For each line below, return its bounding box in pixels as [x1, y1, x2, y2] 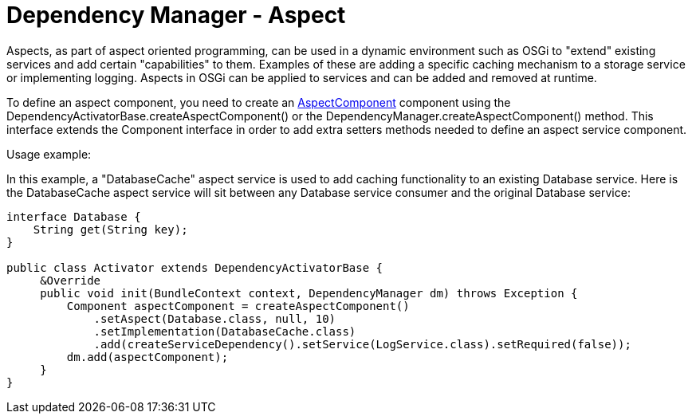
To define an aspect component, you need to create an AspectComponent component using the [6, 95, 511, 109]
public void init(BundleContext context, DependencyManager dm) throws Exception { [40, 286, 578, 300]
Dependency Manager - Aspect [6, 2, 346, 29]
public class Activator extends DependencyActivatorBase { [6, 261, 383, 274]
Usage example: [6, 147, 92, 161]
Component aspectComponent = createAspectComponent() [66, 299, 410, 312]
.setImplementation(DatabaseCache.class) [93, 324, 356, 338]
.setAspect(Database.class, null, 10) [93, 312, 336, 325]
